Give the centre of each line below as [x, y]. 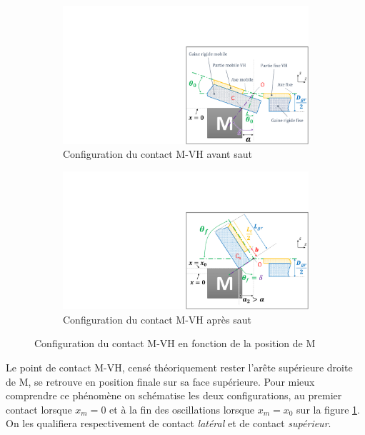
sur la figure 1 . [328, 409]
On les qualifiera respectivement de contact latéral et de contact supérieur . [169, 423]
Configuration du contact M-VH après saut [157, 319]
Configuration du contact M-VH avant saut [157, 154]
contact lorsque [39, 409]
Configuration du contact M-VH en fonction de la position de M [175, 343]
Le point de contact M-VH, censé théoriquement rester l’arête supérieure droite [179, 367]
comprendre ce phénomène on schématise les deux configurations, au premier [174, 395]
